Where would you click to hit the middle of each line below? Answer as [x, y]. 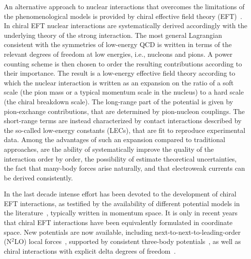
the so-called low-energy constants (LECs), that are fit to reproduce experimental [125, 130]
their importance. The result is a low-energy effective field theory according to [120, 73]
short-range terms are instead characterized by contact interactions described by [123, 121]
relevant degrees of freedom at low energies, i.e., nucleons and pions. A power [118, 54]
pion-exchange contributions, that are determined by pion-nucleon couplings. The [125, 111]
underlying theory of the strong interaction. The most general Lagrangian [113, 35]
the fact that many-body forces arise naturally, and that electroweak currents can [125, 168]
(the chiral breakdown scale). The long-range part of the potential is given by [118, 101]
